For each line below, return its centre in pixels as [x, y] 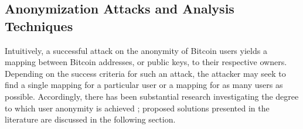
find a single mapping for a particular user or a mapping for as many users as [144, 85]
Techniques [39, 26]
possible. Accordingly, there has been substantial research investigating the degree [152, 96]
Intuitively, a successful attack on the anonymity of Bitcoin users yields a [136, 50]
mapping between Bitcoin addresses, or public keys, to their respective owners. [146, 62]
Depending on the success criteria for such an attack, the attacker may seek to [145, 73]
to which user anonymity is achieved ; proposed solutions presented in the [137, 108]
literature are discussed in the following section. [90, 119]
